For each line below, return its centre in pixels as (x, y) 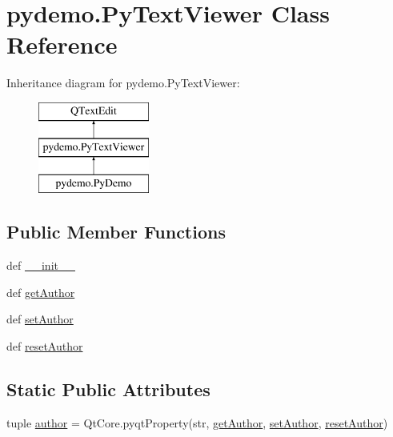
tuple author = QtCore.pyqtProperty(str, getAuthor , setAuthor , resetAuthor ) (197, 422)
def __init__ (41, 265)
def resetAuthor (45, 345)
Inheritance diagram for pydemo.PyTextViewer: (123, 83)
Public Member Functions (116, 232)
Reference (62, 44)
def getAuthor (41, 292)
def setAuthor (40, 319)
